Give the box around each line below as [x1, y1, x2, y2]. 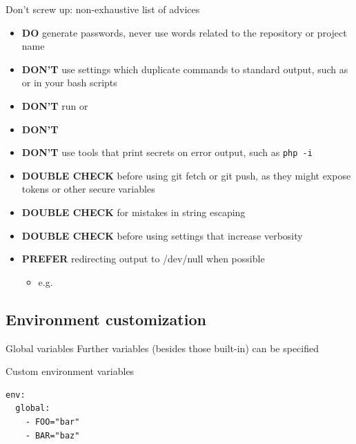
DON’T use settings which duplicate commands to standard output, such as [21, 61, 348, 76]
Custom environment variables [6, 364, 135, 378]
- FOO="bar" [25, 416, 80, 427]
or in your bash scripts [21, 75, 117, 90]
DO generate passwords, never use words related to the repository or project [21, 25, 347, 39]
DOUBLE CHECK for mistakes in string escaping [21, 205, 246, 219]
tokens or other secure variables [21, 182, 155, 196]
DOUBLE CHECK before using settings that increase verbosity [21, 228, 303, 242]
